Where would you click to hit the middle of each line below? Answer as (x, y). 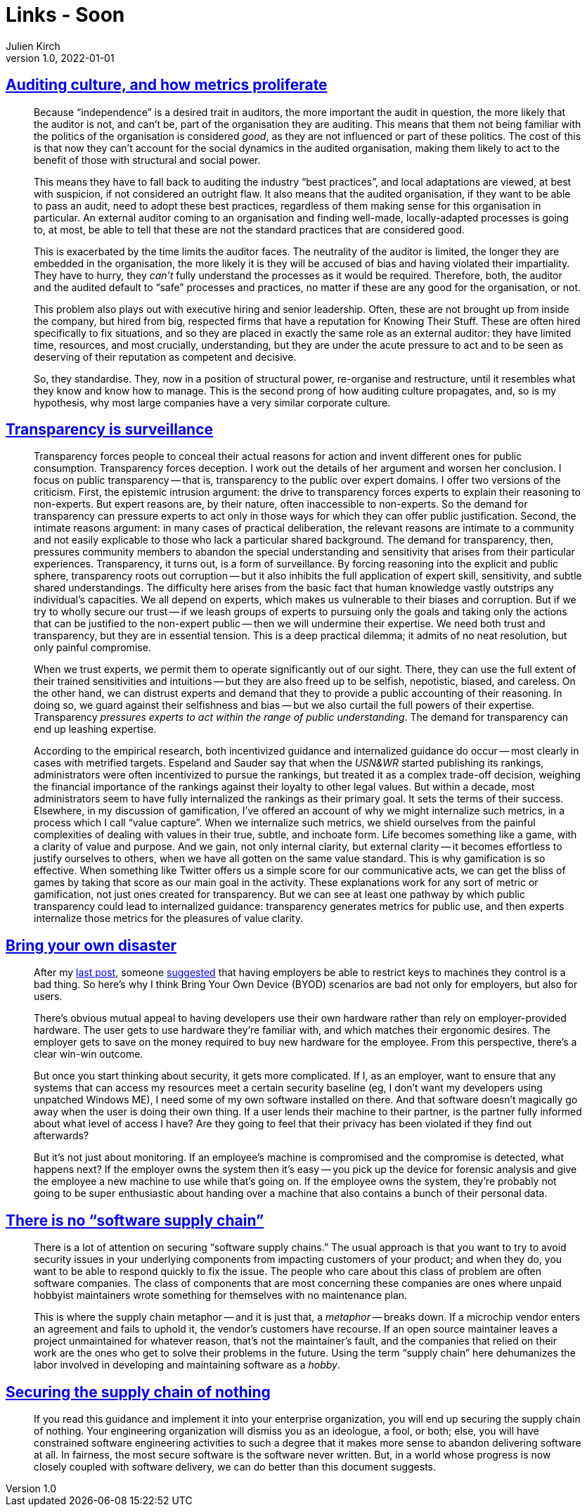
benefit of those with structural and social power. (147, 160)
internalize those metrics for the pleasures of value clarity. (168, 918)
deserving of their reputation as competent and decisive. (165, 357)
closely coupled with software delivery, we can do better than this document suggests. (235, 1466)
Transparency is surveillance (110, 430)
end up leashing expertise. (95, 729)
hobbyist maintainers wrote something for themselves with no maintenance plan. (221, 1295)
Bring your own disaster (91, 945)
